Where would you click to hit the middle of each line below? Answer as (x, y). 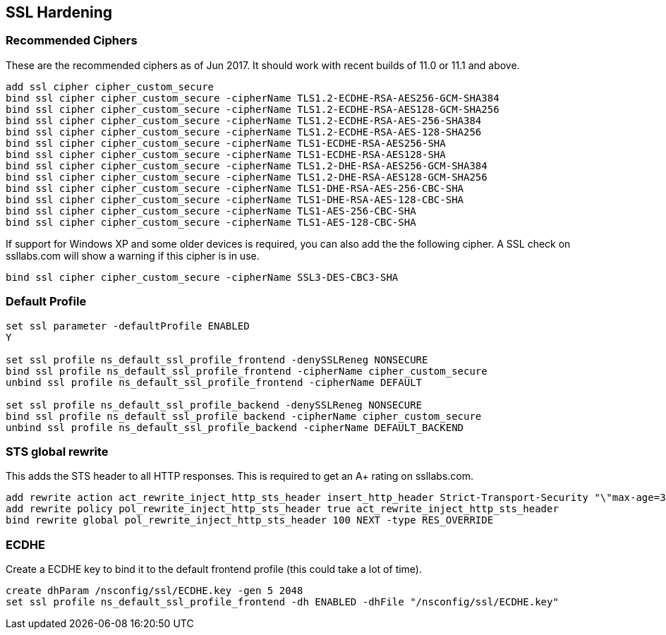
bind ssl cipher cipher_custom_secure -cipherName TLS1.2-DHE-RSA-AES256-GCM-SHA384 (247, 165)
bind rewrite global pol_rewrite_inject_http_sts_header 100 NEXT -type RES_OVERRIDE (250, 520)
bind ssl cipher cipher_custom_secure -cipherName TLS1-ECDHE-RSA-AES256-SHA (226, 143)
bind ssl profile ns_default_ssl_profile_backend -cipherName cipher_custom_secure (244, 416)
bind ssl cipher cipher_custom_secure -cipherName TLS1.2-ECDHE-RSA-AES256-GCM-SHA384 (253, 98)
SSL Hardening (59, 12)
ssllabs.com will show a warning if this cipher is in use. (133, 255)
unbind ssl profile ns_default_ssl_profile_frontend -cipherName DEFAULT (214, 382)
